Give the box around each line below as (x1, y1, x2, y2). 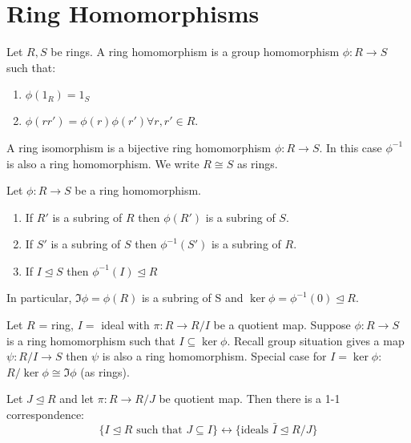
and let (59, 390, 95, 407)
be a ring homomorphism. (75, 182, 201, 199)
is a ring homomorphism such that (6, 332, 175, 348)
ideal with (101, 316, 150, 333)
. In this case (319, 139, 382, 155)
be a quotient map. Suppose (213, 316, 351, 333)
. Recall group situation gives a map (227, 332, 405, 348)
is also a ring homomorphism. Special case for (102, 348, 327, 364)
